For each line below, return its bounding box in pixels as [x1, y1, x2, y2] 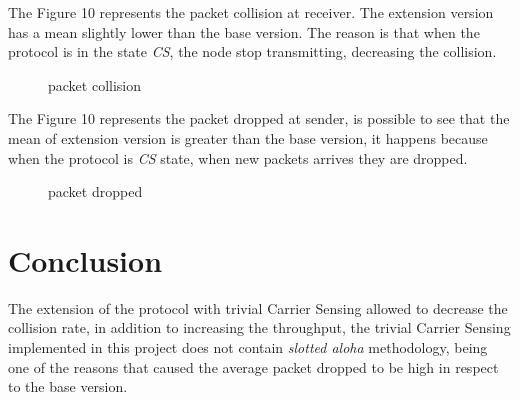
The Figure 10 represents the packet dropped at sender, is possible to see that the [8, 108, 510, 129]
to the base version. [8, 376, 128, 397]
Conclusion [8, 239, 163, 280]
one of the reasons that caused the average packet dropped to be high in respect [8, 356, 499, 377]
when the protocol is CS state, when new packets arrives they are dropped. [8, 147, 468, 168]
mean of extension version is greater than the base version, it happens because [8, 127, 488, 148]
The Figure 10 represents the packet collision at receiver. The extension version [8, 2, 494, 22]
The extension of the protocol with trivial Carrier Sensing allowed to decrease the [8, 297, 508, 318]
